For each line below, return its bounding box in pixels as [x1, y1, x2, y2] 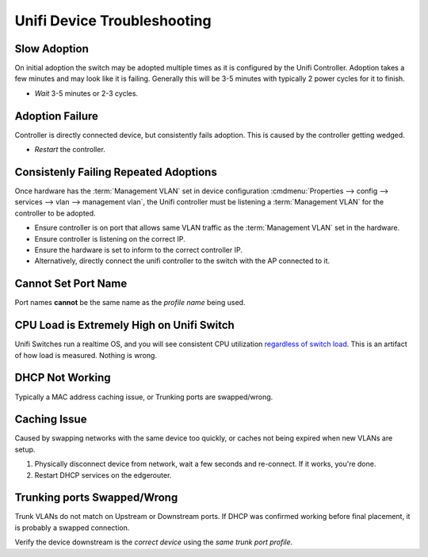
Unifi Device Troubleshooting [14, 12, 212, 29]
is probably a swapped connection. [14, 523, 130, 532]
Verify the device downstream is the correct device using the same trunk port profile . [14, 537, 293, 547]
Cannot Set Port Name [14, 277, 128, 291]
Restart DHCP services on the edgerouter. [34, 470, 172, 479]
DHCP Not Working [14, 371, 111, 384]
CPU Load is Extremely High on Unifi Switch [14, 319, 235, 332]
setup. [14, 444, 36, 454]
